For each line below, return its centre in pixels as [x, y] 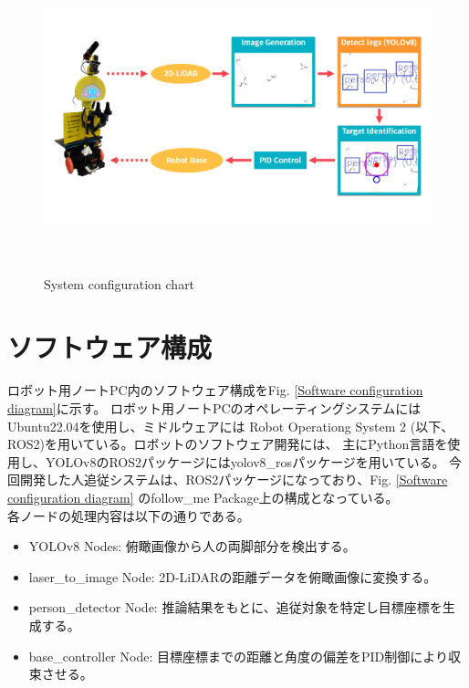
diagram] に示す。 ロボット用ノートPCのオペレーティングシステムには [214, 408]
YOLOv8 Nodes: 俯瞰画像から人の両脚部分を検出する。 [192, 546]
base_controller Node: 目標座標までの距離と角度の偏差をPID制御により [238, 656]
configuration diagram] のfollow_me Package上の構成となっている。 [203, 498]
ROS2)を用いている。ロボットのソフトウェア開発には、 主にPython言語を [228, 444]
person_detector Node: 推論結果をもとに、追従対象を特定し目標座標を [235, 607]
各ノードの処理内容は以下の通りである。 [129, 515]
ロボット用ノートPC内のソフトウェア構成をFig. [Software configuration [215, 390]
